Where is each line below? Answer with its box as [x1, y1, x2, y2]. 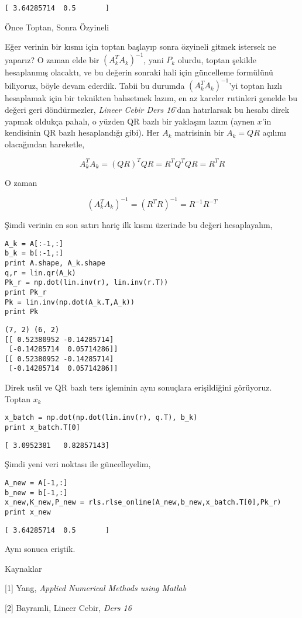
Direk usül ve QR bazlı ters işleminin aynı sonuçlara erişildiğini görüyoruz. [5, 381, 272, 393]
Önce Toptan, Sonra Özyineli [5, 20, 109, 33]
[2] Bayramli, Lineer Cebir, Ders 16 [5, 601, 132, 613]
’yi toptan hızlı [229, 79, 282, 91]
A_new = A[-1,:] [5, 478, 68, 487]
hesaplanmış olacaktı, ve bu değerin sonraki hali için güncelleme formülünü [5, 66, 273, 78]
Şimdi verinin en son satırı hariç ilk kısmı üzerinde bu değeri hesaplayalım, [5, 219, 273, 230]
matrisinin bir [174, 126, 224, 139]
